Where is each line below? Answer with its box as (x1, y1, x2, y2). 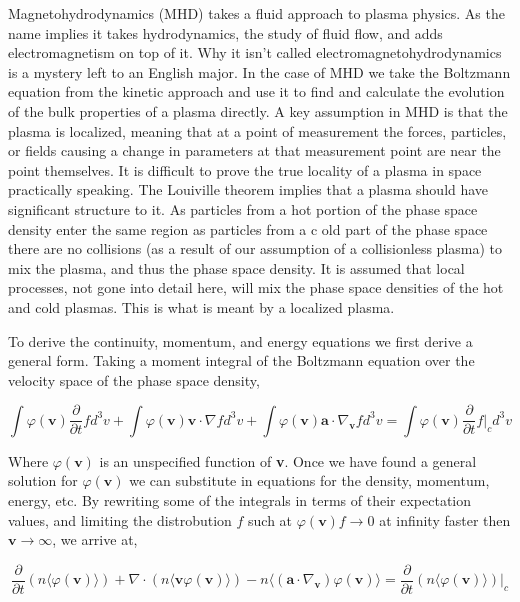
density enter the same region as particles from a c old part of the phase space (8, 218, 488, 239)
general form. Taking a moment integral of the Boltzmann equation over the (8, 350, 475, 371)
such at (248, 509, 293, 530)
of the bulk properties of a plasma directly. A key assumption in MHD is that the (8, 100, 508, 121)
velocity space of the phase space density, (8, 369, 260, 390)
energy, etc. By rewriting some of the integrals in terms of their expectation (8, 489, 472, 510)
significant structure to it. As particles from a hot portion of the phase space (8, 198, 478, 219)
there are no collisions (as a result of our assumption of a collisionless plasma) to (8, 238, 503, 259)
